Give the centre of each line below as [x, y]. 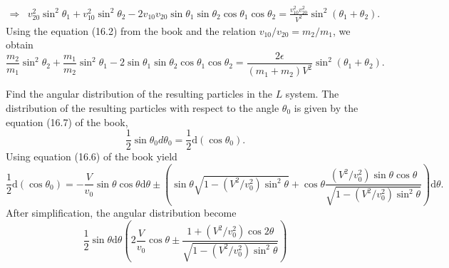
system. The [312, 94]
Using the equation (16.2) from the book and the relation [131, 30]
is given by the [326, 107]
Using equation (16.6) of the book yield [92, 156]
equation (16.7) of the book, [67, 122]
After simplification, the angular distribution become [121, 212]
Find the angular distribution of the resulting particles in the [139, 94]
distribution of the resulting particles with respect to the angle [143, 107]
